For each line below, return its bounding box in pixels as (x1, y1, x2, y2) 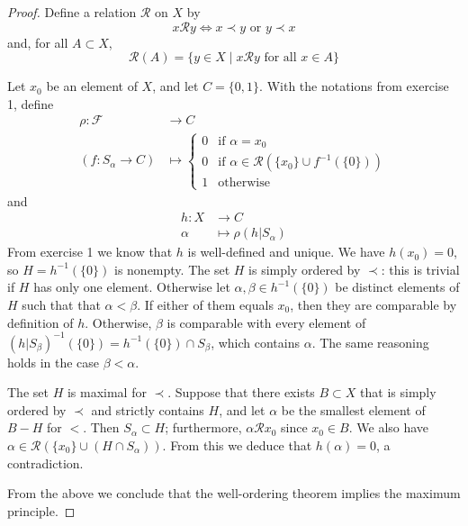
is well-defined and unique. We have (187, 242, 385, 261)
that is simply (360, 383, 436, 402)
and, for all (7, 32, 68, 51)
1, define (7, 94, 54, 113)
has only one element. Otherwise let (33, 277, 230, 296)
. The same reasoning (311, 332, 429, 351)
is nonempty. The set (114, 259, 230, 278)
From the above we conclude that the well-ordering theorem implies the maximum (7, 484, 461, 503)
